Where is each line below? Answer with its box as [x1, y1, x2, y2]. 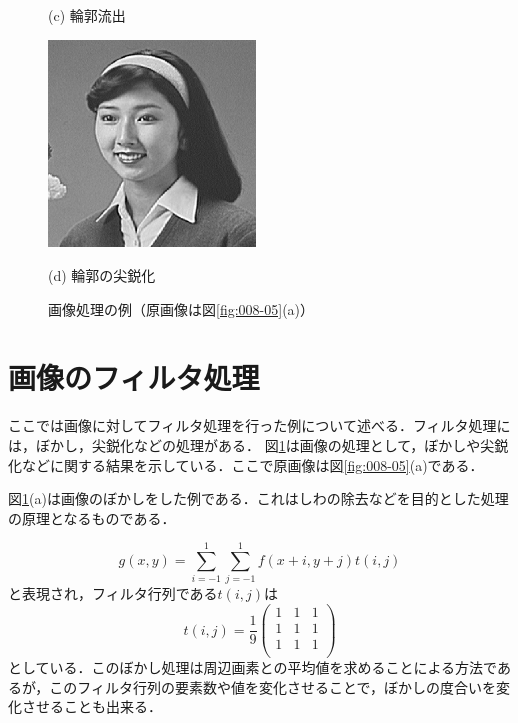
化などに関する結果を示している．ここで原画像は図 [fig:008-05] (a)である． [8, 454, 484, 475]
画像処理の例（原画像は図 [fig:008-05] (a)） [48, 298, 315, 319]
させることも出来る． [21, 696, 162, 717]
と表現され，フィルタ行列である [8, 583, 218, 604]
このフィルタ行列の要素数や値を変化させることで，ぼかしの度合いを [49, 676, 496, 697]
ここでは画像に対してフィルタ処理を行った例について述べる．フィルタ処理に [8, 415, 511, 436]
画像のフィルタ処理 [8, 357, 260, 398]
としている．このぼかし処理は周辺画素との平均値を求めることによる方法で [8, 657, 497, 678]
